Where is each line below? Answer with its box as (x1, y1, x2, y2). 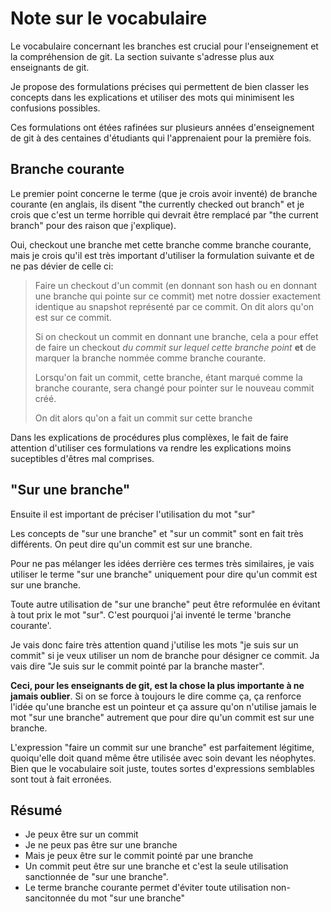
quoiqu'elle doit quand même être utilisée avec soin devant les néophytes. (10, 752, 317, 764)
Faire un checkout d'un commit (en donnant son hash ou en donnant (34, 279, 318, 291)
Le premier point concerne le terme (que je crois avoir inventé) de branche (10, 187, 318, 199)
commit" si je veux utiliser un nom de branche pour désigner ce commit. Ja (10, 649, 320, 661)
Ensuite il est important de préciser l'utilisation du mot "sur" (10, 508, 256, 520)
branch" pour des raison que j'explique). (10, 219, 177, 231)
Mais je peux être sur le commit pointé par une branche (24, 850, 254, 862)
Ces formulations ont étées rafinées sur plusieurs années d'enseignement (10, 121, 315, 133)
